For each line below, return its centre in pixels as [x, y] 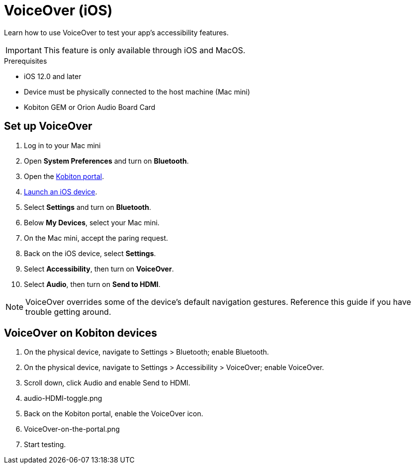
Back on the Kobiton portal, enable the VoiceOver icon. [114, 414]
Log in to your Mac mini [62, 145]
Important [24, 50]
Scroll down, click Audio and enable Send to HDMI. [107, 383]
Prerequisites [26, 61]
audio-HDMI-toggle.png [63, 398]
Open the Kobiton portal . [64, 176]
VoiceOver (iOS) [58, 10]
